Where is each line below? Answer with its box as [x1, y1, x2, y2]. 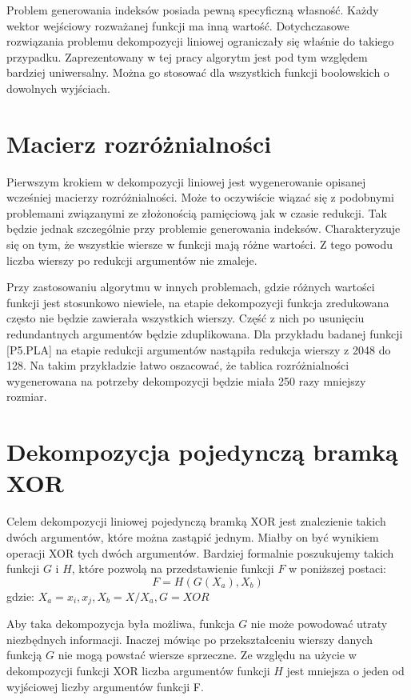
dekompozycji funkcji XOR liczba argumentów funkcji [6, 662, 270, 678]
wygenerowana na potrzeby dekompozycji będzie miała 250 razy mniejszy [6, 372, 366, 389]
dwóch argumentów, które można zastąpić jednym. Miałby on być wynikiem [6, 528, 379, 545]
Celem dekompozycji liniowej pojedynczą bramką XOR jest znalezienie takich [6, 513, 386, 530]
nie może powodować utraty [250, 615, 388, 632]
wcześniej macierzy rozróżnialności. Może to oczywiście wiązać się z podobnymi [6, 189, 394, 206]
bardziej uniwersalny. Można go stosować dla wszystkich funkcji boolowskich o [6, 64, 389, 81]
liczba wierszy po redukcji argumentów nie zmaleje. [6, 251, 257, 268]
